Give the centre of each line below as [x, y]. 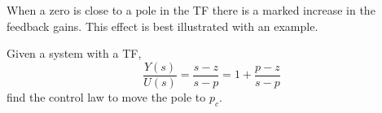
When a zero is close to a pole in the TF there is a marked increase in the [191, 10]
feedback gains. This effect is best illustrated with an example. [162, 26]
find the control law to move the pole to [106, 96]
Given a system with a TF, [74, 53]
